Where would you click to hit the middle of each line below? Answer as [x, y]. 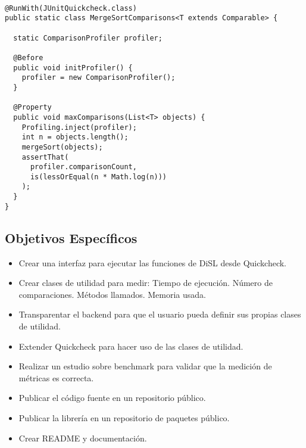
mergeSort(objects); [62, 147]
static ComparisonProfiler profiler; [88, 38]
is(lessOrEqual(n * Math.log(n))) [99, 177]
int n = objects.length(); [75, 137]
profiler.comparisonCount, [83, 167]
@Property [32, 108]
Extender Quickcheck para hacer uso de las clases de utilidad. [131, 346]
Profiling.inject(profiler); [79, 127]
